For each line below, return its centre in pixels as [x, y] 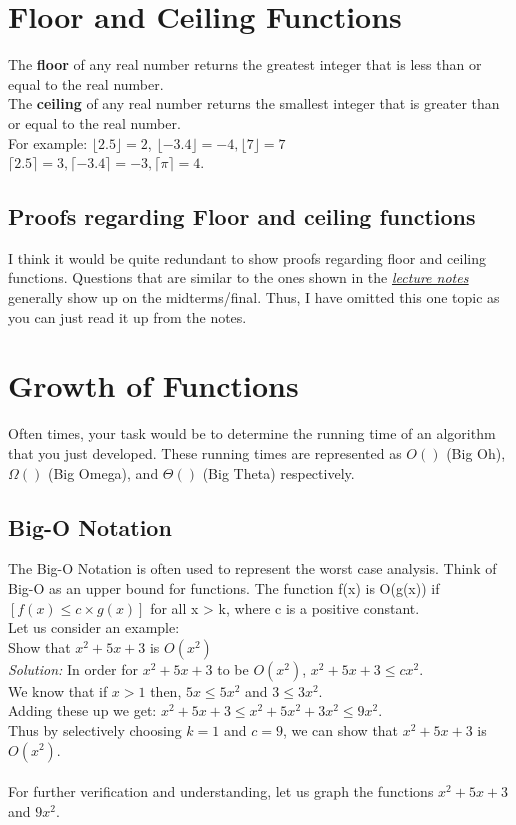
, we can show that [340, 729]
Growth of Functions [153, 385]
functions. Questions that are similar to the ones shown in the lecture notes [238, 277]
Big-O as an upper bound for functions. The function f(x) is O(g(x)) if [224, 587]
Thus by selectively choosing [95, 729]
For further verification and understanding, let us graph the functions [221, 791]
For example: [48, 142]
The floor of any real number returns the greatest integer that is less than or [245, 64]
